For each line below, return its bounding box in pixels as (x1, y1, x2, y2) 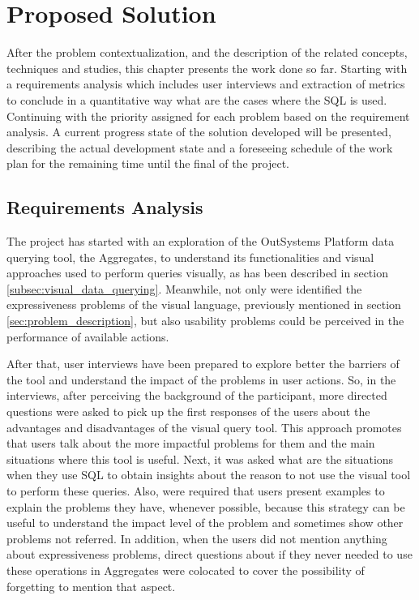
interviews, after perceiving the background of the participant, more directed (6, 387, 387, 404)
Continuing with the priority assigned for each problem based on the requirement (6, 107, 410, 124)
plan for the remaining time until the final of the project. (6, 155, 289, 172)
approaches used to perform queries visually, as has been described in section (6, 264, 388, 281)
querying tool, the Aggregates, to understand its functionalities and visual (6, 248, 374, 265)
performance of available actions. (6, 328, 169, 345)
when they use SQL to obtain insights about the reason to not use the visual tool (6, 466, 411, 483)
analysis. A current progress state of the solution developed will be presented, (6, 123, 391, 140)
